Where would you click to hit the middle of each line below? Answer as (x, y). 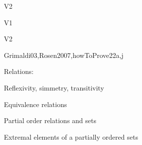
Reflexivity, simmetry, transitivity (54, 87)
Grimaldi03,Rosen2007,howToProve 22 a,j (64, 55)
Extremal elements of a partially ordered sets (71, 136)
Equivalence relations (35, 104)
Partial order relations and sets (50, 120)
